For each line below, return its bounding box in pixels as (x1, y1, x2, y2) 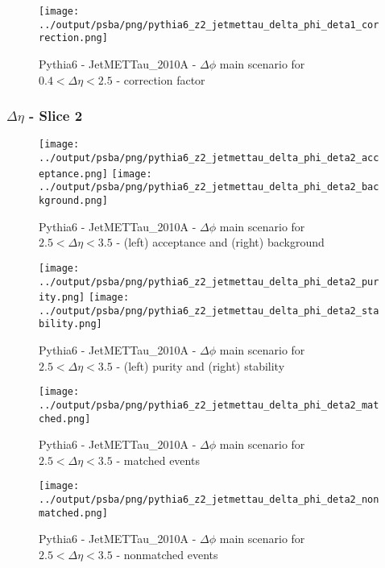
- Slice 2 (29, 106, 83, 126)
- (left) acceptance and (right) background (116, 234, 325, 251)
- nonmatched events (116, 546, 218, 563)
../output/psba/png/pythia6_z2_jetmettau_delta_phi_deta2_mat (39, 399, 379, 411)
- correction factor (116, 71, 205, 88)
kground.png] (39, 195, 108, 206)
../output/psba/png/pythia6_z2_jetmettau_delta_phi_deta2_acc (39, 152, 379, 164)
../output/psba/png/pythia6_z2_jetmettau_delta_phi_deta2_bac (39, 181, 379, 193)
